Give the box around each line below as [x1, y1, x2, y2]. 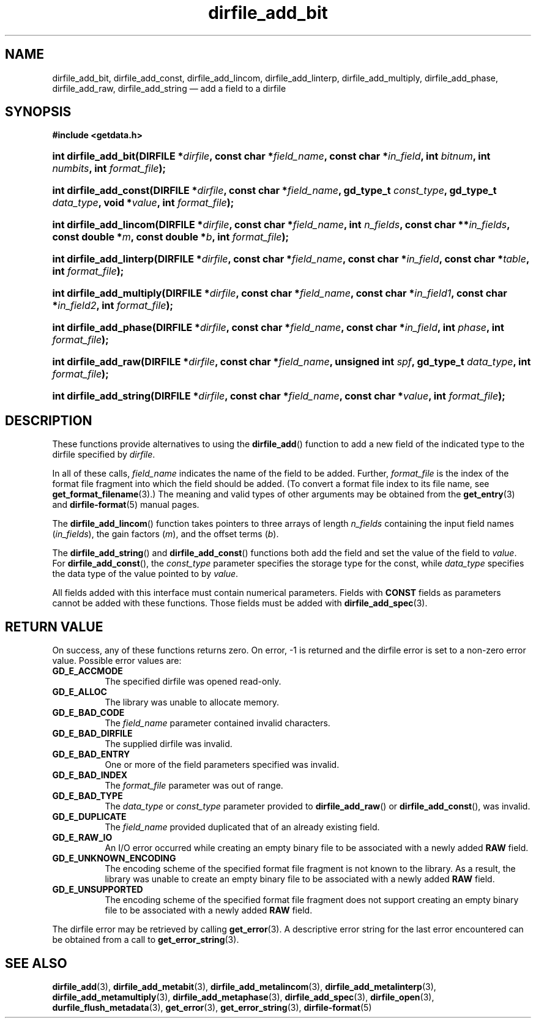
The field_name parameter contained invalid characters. [105, 718, 330, 729]
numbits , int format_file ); [52, 162, 166, 175]
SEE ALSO [5, 955, 67, 971]
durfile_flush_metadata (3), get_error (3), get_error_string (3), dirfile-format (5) [52, 1002, 372, 1013]
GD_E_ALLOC [52, 686, 107, 697]
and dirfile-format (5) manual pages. [52, 499, 199, 510]
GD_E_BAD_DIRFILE [52, 728, 133, 739]
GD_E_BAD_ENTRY [52, 749, 130, 760]
